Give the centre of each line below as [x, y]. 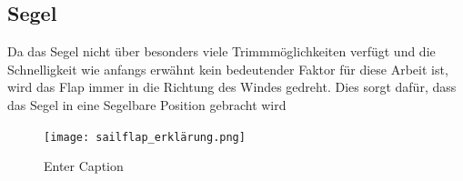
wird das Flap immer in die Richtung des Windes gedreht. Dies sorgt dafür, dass [232, 87]
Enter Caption [84, 166]
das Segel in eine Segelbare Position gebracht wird [147, 104]
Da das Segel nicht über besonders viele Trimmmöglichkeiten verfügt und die [221, 51]
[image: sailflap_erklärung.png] [145, 137]
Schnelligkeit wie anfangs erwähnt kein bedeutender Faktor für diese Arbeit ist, [228, 69]
